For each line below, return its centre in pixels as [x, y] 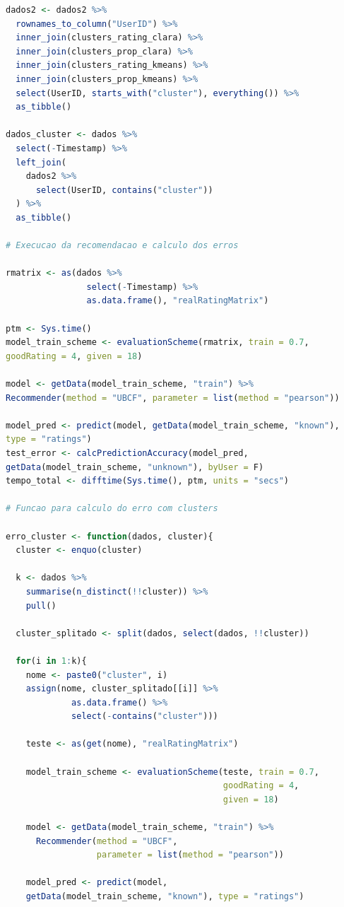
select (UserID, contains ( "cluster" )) [124, 190]
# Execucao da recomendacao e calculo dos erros [122, 246]
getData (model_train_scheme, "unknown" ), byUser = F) [135, 467]
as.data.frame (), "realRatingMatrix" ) [178, 301]
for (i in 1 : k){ [51, 661]
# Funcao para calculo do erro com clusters [112, 509]
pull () [41, 605]
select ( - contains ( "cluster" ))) [145, 716]
